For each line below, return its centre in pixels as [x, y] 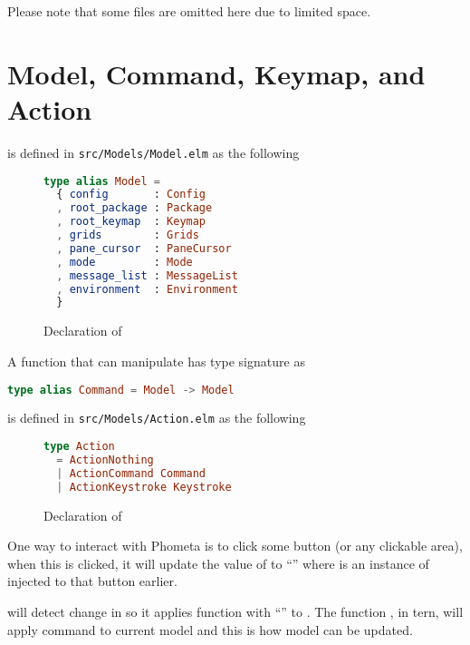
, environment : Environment [147, 289]
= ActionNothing [105, 459]
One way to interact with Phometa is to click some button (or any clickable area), [235, 546]
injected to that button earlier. [92, 581]
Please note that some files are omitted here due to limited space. [189, 11]
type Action [79, 447]
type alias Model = [102, 181]
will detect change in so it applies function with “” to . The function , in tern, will [235, 611]
